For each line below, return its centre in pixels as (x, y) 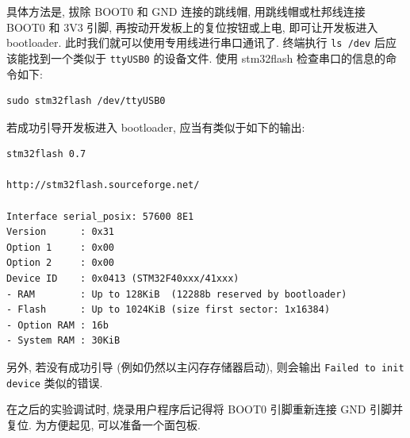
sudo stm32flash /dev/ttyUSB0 (86, 101)
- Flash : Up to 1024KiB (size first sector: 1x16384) (169, 310)
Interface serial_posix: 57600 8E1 (100, 216)
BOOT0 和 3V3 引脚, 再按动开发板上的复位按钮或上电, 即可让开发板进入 (192, 27)
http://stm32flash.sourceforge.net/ (103, 185)
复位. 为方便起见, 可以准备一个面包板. (103, 424)
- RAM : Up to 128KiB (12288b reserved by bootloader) (177, 294)
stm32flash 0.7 (46, 154)
